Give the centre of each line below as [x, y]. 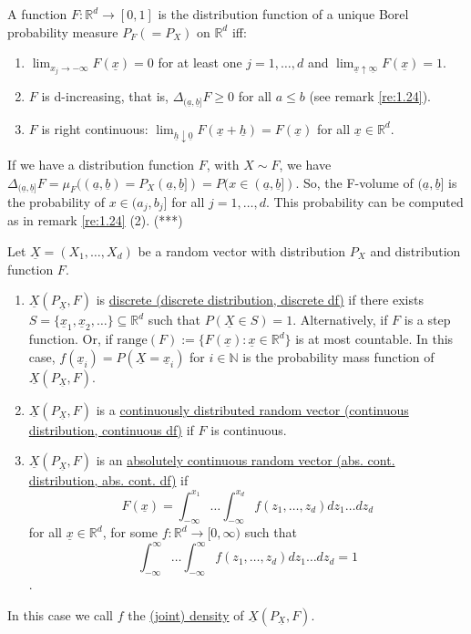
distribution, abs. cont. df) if [108, 480]
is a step [427, 320]
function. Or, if [71, 339]
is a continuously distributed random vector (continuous [252, 409]
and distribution [415, 251]
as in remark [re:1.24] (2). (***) [95, 220]
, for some [130, 532]
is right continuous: [95, 128]
